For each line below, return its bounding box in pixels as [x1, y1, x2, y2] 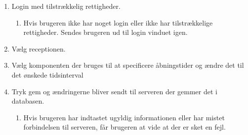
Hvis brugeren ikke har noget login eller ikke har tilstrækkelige [23, 17, 213, 27]
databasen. [11, 96, 44, 106]
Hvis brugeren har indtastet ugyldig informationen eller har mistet [23, 112, 225, 122]
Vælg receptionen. [11, 43, 66, 54]
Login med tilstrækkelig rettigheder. [11, 1, 121, 11]
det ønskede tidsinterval [11, 69, 83, 80]
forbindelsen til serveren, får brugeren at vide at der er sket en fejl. [23, 122, 226, 132]
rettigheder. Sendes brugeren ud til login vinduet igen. [23, 27, 188, 37]
